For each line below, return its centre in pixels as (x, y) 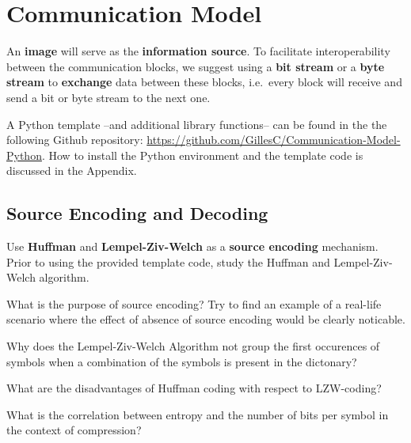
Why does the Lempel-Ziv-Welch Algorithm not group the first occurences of (193, 346)
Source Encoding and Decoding (137, 213)
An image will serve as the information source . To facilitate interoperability (198, 51)
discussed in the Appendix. (72, 170)
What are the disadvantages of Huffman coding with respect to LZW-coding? (194, 388)
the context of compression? (74, 430)
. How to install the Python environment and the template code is (202, 155)
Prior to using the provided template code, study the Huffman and (168, 261)
